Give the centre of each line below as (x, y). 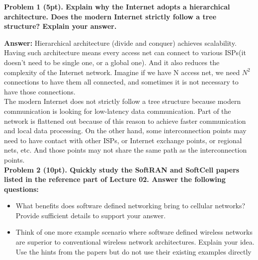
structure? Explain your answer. (60, 26)
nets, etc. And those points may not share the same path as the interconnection (126, 150)
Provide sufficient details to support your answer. (91, 215)
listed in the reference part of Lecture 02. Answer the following (115, 179)
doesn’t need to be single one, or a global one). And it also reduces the (112, 62)
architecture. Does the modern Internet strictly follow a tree (110, 16)
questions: (21, 189)
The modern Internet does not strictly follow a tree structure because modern (123, 101)
